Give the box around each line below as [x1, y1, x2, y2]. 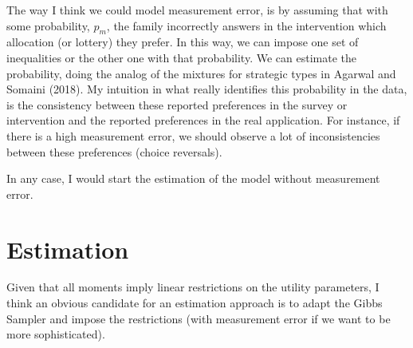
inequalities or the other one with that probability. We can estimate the [6, 49, 356, 65]
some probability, [6, 17, 90, 34]
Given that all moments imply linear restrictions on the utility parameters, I [6, 279, 380, 295]
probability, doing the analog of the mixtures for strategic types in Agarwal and [6, 65, 396, 81]
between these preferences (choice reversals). [6, 143, 222, 160]
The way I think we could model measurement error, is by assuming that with [6, 2, 388, 18]
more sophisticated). [6, 326, 105, 342]
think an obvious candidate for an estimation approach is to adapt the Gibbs [6, 295, 383, 311]
